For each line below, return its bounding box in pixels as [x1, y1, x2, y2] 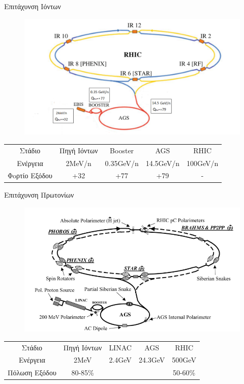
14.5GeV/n [145, 157, 179, 168]
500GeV [172, 354, 196, 365]
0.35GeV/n [105, 157, 139, 168]
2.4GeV [109, 354, 132, 365]
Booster [110, 145, 134, 155]
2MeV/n [66, 157, 91, 168]
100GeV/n [186, 157, 219, 168]
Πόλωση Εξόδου [8, 367, 56, 378]
